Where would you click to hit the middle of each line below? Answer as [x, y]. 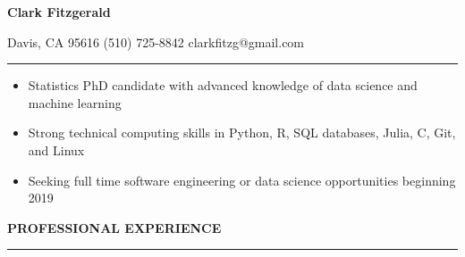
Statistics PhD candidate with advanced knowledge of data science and [223, 85]
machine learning [75, 102]
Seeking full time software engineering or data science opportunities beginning [242, 180]
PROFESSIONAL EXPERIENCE [114, 227]
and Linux [56, 149]
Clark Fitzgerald [59, 12]
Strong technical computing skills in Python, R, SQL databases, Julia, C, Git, [242, 133]
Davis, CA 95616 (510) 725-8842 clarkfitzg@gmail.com [156, 41]
